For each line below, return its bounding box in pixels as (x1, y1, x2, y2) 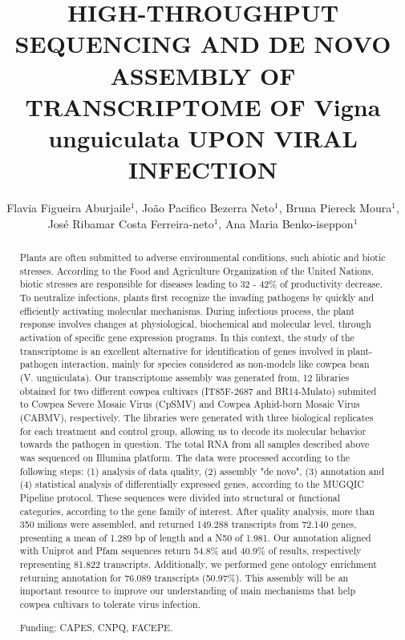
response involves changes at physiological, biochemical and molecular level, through (19, 317, 371, 331)
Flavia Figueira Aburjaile (6, 199, 131, 216)
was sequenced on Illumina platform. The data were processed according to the (19, 450, 350, 464)
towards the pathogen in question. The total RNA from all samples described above (19, 437, 370, 451)
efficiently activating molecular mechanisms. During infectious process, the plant (19, 304, 355, 317)
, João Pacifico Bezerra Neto (135, 199, 275, 216)
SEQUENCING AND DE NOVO (14, 27, 391, 60)
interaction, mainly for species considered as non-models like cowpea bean (61, 357, 370, 371)
